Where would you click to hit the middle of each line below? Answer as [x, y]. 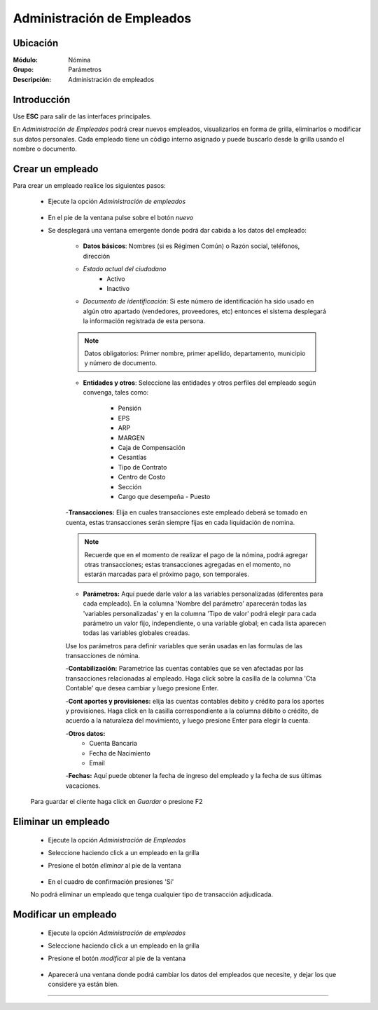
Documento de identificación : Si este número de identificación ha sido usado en [198, 301]
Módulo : [26, 60]
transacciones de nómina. [103, 656]
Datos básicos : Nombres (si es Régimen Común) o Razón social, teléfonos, [191, 246]
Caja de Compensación [152, 448]
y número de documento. [121, 363]
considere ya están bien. [83, 984]
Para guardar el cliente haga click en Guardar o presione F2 [117, 802]
